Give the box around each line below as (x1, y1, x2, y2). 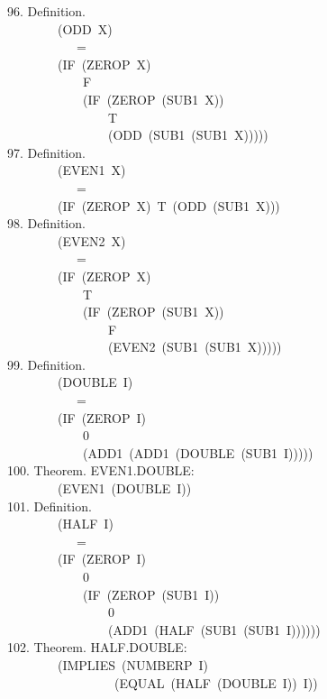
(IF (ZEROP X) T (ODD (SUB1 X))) (57, 196, 280, 215)
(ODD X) (57, 19, 113, 38)
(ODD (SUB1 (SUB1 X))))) (107, 125, 268, 144)
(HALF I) (57, 514, 114, 533)
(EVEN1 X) (57, 161, 126, 179)
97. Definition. (7, 143, 86, 161)
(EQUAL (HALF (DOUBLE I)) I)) (114, 673, 318, 692)
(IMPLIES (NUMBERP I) (57, 655, 209, 674)
